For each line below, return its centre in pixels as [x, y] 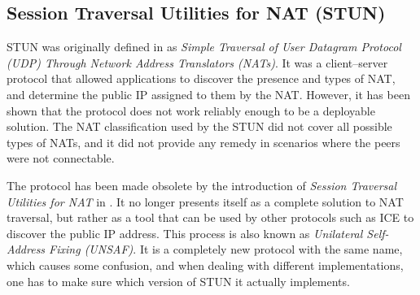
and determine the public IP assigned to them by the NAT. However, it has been [208, 94]
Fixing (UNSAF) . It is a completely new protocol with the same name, [226, 249]
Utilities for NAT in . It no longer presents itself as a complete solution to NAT [205, 201]
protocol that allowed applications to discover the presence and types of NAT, [201, 78]
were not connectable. [61, 158]
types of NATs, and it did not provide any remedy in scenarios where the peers [203, 142]
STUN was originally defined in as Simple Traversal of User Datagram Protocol [204, 47]
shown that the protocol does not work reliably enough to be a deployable [191, 110]
